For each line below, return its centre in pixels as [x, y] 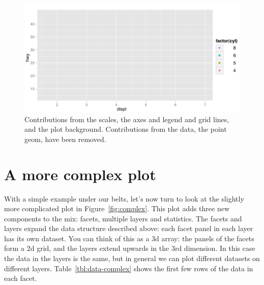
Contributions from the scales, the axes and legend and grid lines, [127, 119]
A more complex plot [80, 174]
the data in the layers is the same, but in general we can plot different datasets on [132, 258]
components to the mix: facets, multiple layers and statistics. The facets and [123, 218]
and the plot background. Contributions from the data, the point [126, 129]
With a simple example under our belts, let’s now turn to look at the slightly [124, 198]
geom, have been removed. [65, 139]
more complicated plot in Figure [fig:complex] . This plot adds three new [117, 208]
